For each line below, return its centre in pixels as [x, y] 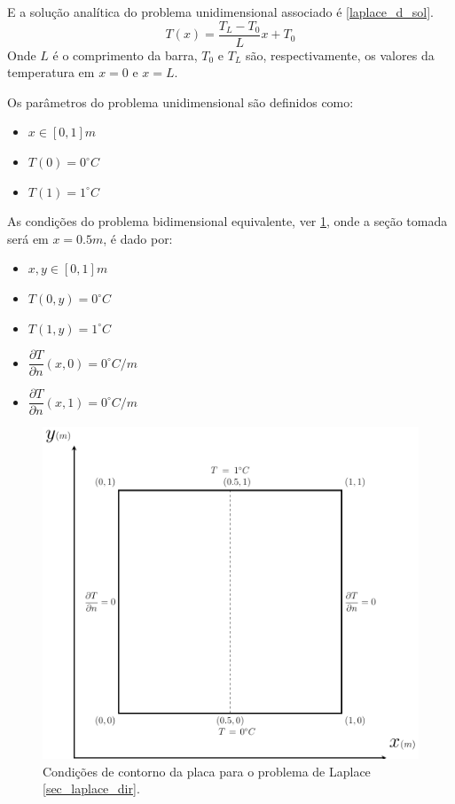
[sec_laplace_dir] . [91, 788]
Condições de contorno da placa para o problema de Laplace [207, 771]
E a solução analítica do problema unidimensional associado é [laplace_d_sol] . [220, 12]
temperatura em [51, 72]
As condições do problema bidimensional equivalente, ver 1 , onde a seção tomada [227, 221]
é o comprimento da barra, [125, 55]
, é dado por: [138, 238]
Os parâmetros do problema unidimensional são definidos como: [180, 101]
